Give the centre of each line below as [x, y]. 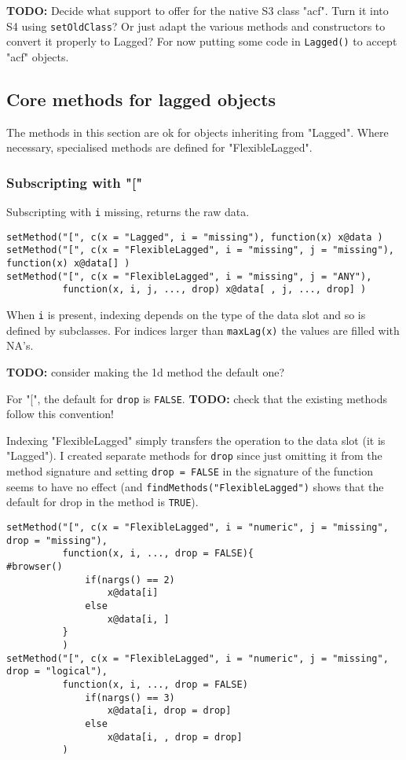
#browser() [35, 566]
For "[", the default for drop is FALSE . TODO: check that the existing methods [197, 398]
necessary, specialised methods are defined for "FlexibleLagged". [159, 147]
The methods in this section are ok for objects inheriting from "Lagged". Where [198, 132]
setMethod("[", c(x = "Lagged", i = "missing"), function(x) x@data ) [195, 237]
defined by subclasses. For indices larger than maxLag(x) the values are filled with [203, 330]
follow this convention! [60, 414]
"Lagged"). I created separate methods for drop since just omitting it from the [194, 455]
